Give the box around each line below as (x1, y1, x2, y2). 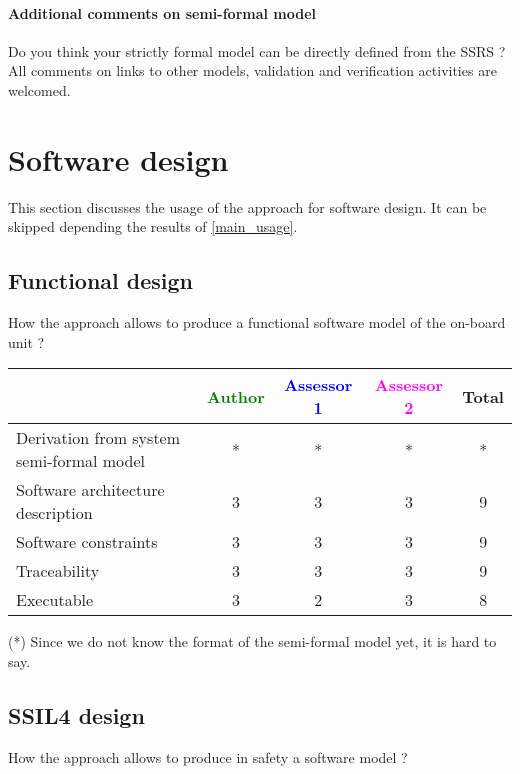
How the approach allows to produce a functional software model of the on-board (8, 312, 506, 333)
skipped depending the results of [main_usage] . (8, 216, 298, 237)
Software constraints (16, 530, 158, 554)
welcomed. (8, 79, 71, 100)
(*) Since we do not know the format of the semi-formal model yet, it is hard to (8, 631, 497, 652)
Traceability (16, 559, 100, 583)
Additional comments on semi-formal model (8, 2, 317, 23)
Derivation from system (16, 426, 181, 450)
